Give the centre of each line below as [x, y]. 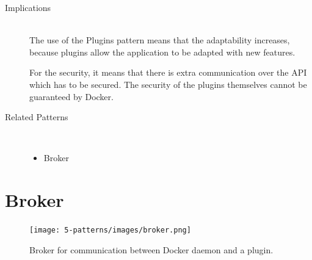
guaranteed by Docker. [71, 96]
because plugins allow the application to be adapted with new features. [162, 52]
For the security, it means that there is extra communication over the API [168, 72]
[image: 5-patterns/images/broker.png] [110, 230]
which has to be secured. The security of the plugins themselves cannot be [168, 84]
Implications [28, 7]
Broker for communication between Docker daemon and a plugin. [151, 249]
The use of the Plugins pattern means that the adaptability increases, [160, 40]
